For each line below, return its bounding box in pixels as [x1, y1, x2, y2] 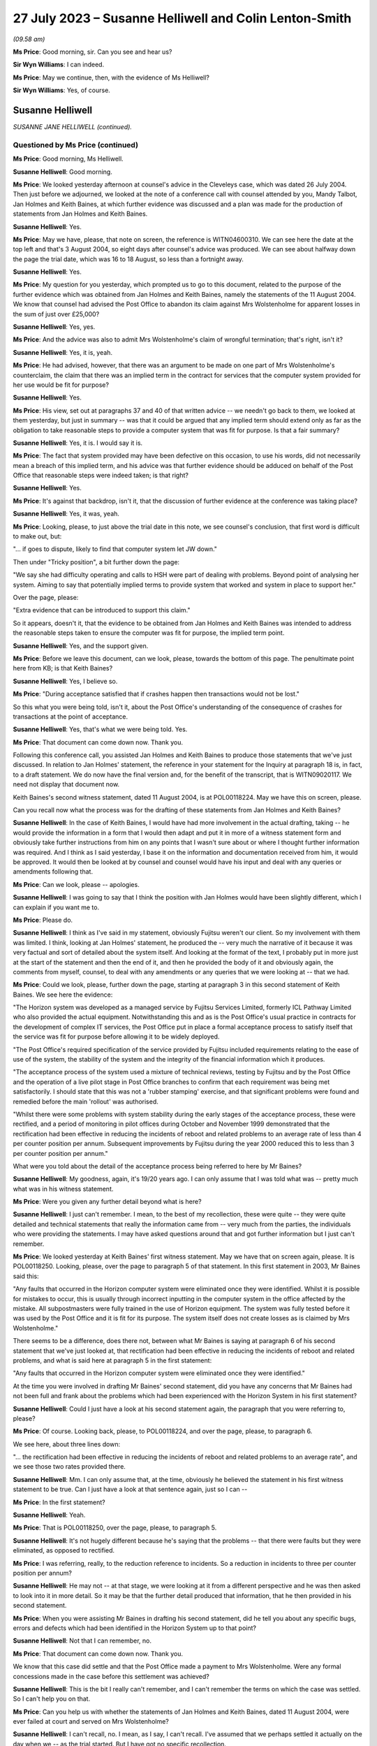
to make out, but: [13, 532, 62, 541]
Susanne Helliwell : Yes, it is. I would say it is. [13, 439, 143, 447]
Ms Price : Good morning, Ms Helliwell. [13, 154, 124, 163]
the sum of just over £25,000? [13, 309, 100, 318]
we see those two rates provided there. [13, 1462, 126, 1471]
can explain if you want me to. [13, 903, 100, 911]
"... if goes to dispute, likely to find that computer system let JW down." [13, 545, 218, 553]
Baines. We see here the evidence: [13, 990, 113, 999]
